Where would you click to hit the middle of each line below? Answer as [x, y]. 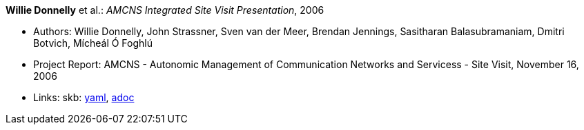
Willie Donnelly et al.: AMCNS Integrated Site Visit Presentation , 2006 [165, 10]
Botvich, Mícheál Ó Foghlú [93, 43]
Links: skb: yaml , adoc [84, 97]
